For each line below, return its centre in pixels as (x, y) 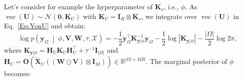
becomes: (17, 73)
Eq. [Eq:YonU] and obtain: (45, 26)
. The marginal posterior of (186, 61)
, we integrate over (169, 16)
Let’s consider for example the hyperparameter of (78, 6)
